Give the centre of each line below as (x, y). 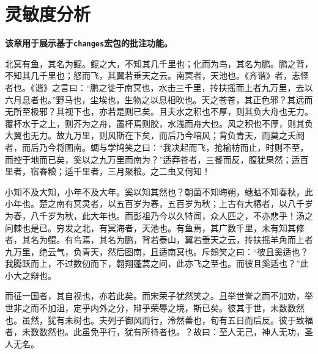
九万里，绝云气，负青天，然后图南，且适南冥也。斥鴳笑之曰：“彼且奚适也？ (157, 251)
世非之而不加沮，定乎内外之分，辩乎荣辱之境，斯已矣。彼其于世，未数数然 (155, 308)
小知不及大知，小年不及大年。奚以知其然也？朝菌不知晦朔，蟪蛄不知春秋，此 (159, 191)
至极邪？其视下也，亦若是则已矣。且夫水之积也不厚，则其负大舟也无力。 (167, 111)
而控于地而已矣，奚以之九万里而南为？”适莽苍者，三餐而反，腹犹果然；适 (153, 159)
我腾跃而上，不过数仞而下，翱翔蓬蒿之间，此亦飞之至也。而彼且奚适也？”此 (157, 263)
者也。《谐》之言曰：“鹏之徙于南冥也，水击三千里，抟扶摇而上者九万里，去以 (159, 87)
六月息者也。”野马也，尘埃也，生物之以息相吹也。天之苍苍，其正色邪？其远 (155, 99)
